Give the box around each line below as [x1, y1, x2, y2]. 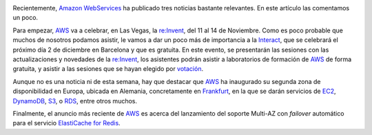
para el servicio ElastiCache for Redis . [12, 119, 121, 127]
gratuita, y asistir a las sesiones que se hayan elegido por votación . [12, 65, 203, 73]
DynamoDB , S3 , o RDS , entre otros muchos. [12, 96, 138, 105]
